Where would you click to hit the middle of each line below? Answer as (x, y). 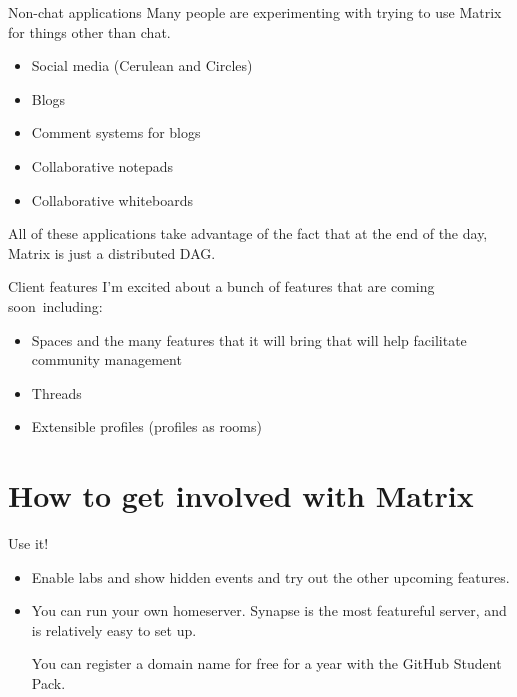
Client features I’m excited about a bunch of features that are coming (221, 286)
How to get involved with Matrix (241, 495)
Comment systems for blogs (116, 132)
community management (106, 359)
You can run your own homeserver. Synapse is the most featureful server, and (269, 610)
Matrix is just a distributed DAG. (112, 252)
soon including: (55, 305)
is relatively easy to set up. (114, 629)
